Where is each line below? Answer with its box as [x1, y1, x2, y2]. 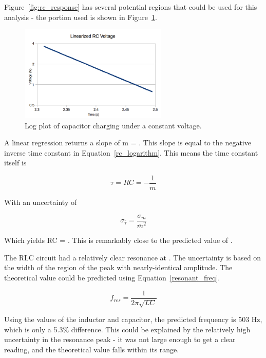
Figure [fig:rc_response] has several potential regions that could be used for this [4, 2, 257, 12]
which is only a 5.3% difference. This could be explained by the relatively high [4, 324, 251, 334]
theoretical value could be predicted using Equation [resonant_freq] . [4, 272, 220, 283]
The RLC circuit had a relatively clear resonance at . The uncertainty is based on [4, 252, 261, 262]
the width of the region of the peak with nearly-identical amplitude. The [4, 262, 233, 273]
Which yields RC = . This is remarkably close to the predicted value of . [4, 235, 233, 246]
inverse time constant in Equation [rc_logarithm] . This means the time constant [4, 147, 258, 158]
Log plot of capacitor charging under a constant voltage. [25, 120, 202, 130]
